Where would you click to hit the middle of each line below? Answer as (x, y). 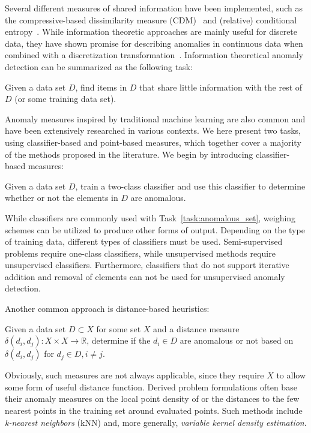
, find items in (101, 87)
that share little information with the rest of (221, 87)
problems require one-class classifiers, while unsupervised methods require (140, 253)
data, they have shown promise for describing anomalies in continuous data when (154, 43)
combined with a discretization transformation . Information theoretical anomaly (154, 55)
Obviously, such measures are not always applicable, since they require (134, 375)
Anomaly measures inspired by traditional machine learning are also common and (155, 118)
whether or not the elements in (62, 198)
